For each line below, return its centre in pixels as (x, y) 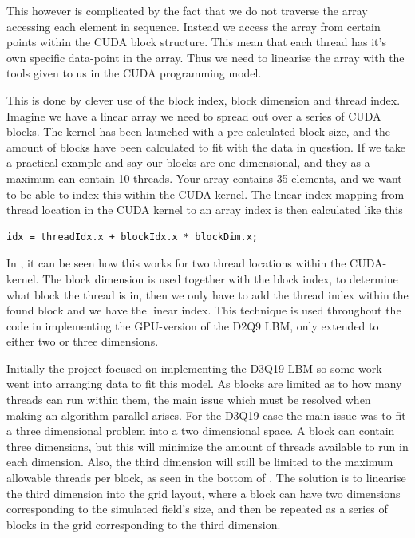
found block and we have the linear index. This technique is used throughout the (204, 310)
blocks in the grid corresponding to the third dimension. (144, 524)
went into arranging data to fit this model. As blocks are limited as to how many (204, 384)
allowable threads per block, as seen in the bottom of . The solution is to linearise (206, 478)
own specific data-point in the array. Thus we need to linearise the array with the (206, 57)
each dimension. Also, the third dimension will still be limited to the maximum (200, 462)
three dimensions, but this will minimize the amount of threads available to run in (207, 446)
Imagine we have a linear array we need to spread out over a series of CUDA (194, 115)
